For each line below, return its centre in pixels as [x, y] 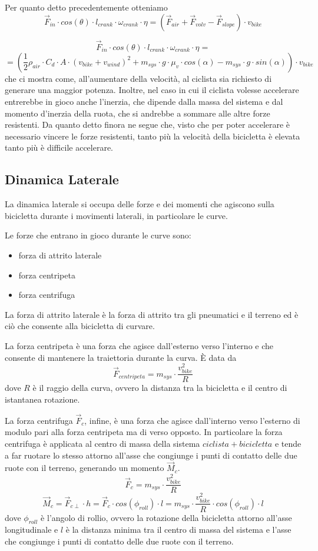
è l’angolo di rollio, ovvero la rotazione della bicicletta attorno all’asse [166, 517]
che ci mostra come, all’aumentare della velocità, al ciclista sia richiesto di [138, 78]
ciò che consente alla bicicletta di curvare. [80, 326]
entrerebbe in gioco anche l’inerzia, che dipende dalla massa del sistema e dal [144, 101]
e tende [288, 443]
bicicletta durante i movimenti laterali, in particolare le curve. [116, 215]
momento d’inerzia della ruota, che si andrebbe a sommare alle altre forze [138, 113]
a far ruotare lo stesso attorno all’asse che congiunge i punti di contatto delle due [151, 455]
